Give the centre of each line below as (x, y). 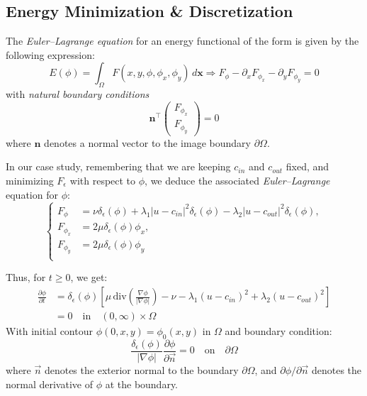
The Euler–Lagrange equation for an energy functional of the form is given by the (182, 41)
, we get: (89, 277)
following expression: (50, 54)
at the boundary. (142, 384)
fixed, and (307, 166)
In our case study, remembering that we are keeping (118, 166)
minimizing (30, 180)
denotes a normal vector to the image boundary (147, 142)
